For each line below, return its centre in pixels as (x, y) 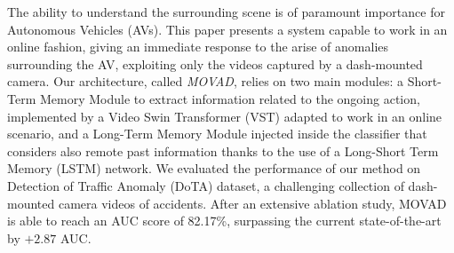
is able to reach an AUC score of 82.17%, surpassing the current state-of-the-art (224, 221)
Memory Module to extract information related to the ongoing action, (230, 98)
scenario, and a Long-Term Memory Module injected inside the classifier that (217, 134)
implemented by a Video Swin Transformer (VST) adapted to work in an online (225, 116)
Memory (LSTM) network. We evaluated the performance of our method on (214, 168)
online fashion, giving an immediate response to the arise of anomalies (198, 47)
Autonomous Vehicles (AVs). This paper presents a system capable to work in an (227, 29)
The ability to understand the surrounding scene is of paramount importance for (226, 12)
